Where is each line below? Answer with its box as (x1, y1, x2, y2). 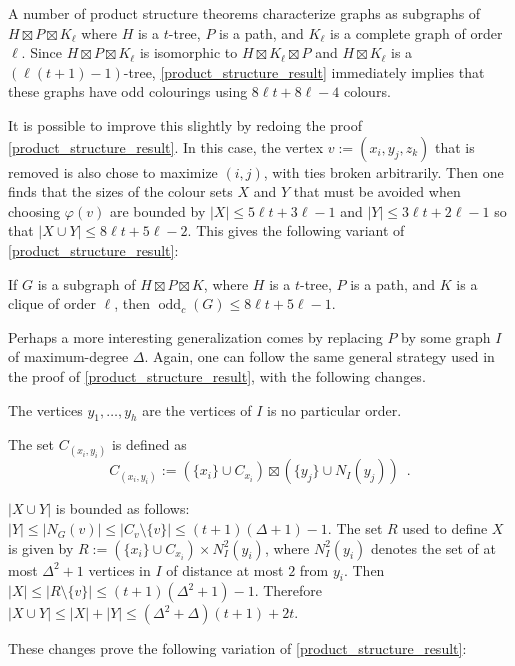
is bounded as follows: (55, 498, 190, 519)
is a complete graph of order (330, 22, 503, 43)
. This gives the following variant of (187, 220, 405, 241)
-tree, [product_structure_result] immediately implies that (123, 61, 485, 82)
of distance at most (166, 559, 284, 580)
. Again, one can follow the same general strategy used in (144, 346, 495, 367)
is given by (8, 537, 74, 558)
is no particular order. (267, 399, 402, 420)
